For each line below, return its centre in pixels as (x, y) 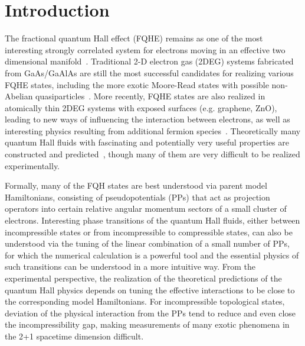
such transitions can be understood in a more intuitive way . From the (130, 266)
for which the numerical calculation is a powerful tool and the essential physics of (152, 255)
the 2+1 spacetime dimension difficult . (74, 336)
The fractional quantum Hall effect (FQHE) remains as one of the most (134, 38)
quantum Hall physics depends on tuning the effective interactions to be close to (150, 290)
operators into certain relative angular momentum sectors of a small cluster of (146, 208)
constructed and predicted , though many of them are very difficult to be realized (152, 154)
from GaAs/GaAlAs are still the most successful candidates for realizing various (149, 72)
